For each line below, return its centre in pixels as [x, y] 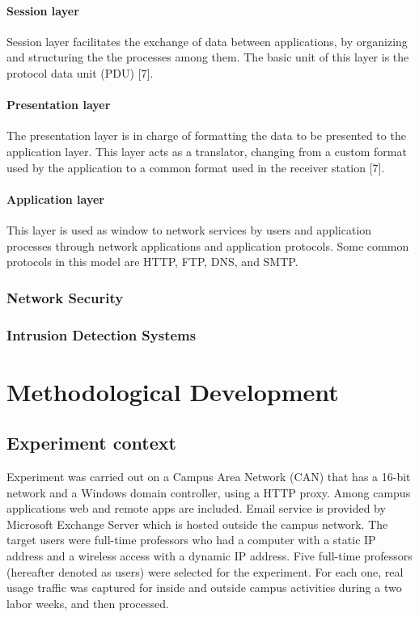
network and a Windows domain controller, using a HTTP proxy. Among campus [209, 492]
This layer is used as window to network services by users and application [189, 229]
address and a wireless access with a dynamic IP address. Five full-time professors [209, 555]
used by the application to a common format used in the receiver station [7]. [196, 167]
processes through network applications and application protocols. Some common [208, 245]
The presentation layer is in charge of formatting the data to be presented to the [206, 135]
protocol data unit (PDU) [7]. [80, 72]
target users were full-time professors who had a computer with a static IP [191, 540]
